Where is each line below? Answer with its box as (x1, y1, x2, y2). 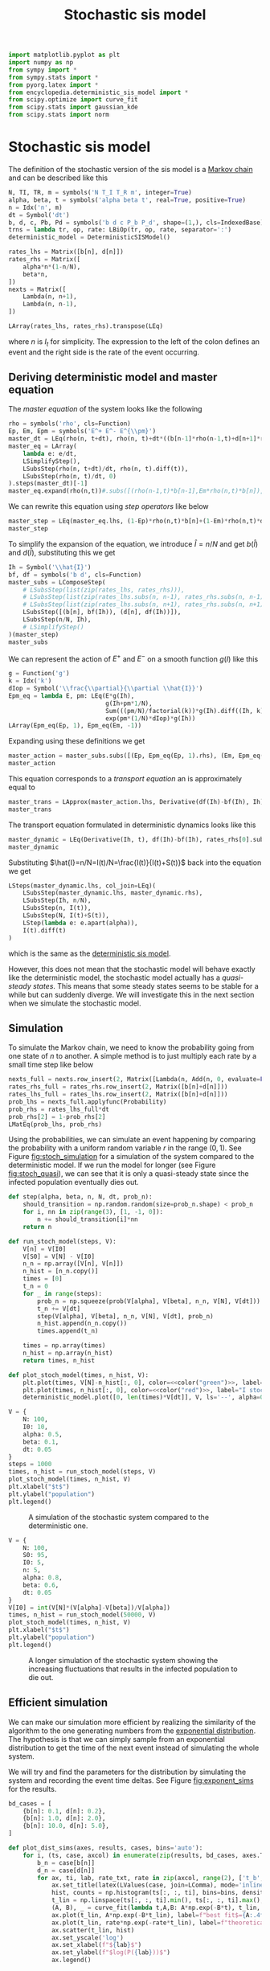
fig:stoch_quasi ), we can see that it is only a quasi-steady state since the (8, 1169, 249, 1178)
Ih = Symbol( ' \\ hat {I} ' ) (8, 563, 92, 572)
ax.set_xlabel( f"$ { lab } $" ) (51, 1941, 142, 1949)
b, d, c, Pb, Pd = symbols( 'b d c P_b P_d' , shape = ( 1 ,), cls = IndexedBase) (8, 219, 264, 227)
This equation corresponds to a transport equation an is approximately (8, 774, 243, 784)
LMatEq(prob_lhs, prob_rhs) (8, 1120, 103, 1129)
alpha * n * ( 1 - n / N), (22, 263, 81, 271)
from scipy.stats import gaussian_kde (8, 103, 138, 112)
